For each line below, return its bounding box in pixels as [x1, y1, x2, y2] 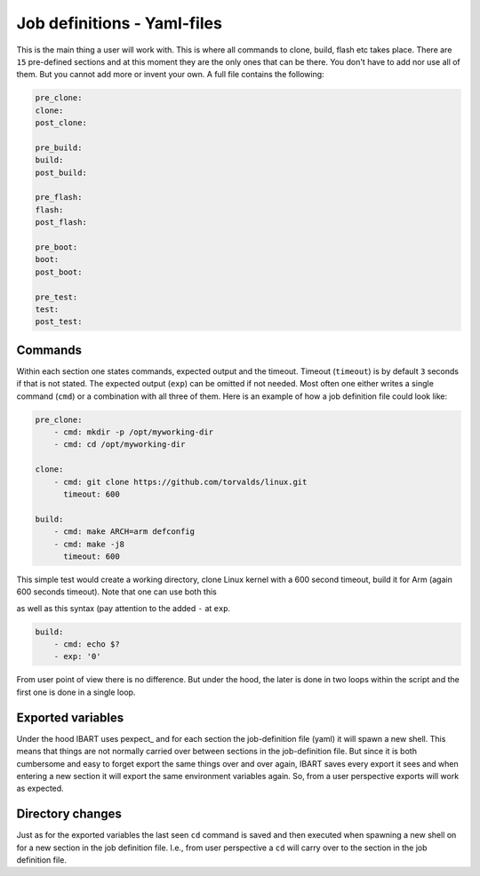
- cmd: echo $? [53, 640, 120, 649]
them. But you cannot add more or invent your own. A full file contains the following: [16, 69, 324, 80]
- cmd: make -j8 [53, 538, 124, 549]
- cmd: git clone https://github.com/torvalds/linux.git [53, 476, 308, 487]
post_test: [35, 316, 83, 327]
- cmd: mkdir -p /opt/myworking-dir [53, 427, 213, 437]
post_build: [35, 167, 88, 178]
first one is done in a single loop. [16, 687, 136, 697]
